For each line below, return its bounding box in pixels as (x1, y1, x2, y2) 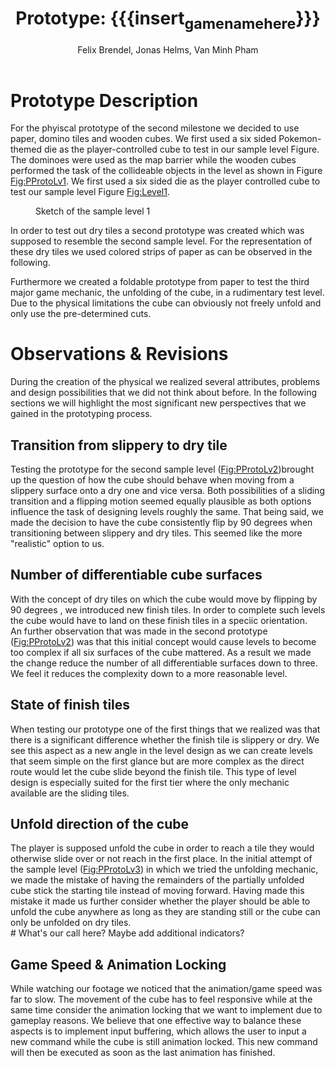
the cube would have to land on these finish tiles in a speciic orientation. (10, 614, 308, 626)
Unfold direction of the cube (10, 816, 189, 833)
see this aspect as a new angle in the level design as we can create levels (10, 744, 313, 756)
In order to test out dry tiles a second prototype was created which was (10, 225, 305, 237)
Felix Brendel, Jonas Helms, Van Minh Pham (77, 43, 259, 56)
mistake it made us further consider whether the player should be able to (10, 895, 311, 907)
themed (10, 143, 43, 156)
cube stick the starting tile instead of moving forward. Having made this (10, 885, 305, 897)
